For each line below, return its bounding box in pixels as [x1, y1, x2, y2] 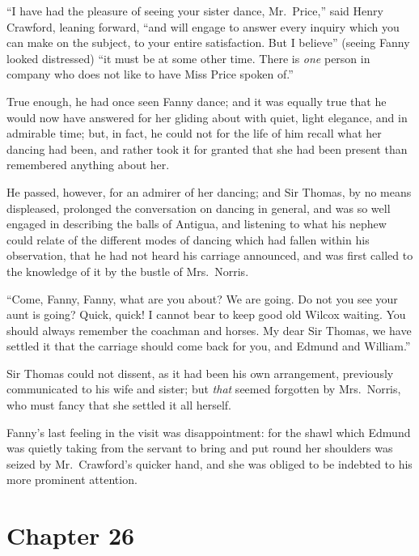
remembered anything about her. [6, 156, 170, 173]
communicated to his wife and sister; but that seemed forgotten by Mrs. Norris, [6, 380, 401, 397]
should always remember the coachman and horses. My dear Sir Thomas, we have [6, 321, 412, 338]
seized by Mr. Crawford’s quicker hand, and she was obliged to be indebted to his [6, 455, 413, 472]
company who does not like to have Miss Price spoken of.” [6, 66, 294, 83]
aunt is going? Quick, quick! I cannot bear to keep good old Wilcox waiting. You [6, 306, 406, 323]
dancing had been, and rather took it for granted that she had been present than [6, 140, 408, 157]
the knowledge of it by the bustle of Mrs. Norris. [6, 262, 249, 279]
